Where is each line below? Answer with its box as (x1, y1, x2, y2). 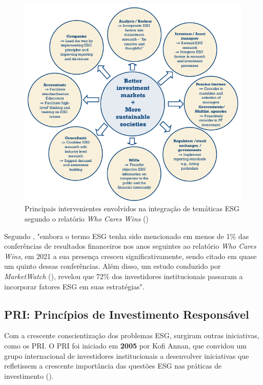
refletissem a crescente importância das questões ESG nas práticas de (4, 360, 222, 371)
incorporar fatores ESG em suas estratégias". (4, 281, 145, 291)
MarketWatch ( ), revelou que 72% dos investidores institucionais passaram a (4, 270, 243, 281)
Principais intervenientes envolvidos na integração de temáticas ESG (25, 203, 239, 214)
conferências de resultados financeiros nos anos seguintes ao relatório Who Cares (4, 241, 256, 251)
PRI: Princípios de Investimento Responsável (4, 306, 249, 322)
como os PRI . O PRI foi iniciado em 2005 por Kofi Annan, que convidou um (4, 340, 247, 351)
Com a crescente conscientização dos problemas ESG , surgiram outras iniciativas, (4, 330, 259, 341)
